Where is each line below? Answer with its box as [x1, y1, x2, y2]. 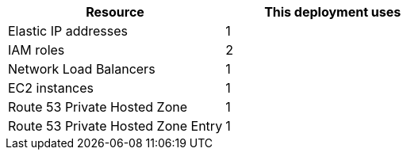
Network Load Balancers [8, 61, 156, 77]
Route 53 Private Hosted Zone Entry [8, 118, 223, 134]
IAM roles [8, 42, 65, 58]
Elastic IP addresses [8, 23, 129, 39]
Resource [86, 4, 144, 20]
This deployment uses [264, 4, 401, 20]
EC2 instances [8, 80, 94, 96]
